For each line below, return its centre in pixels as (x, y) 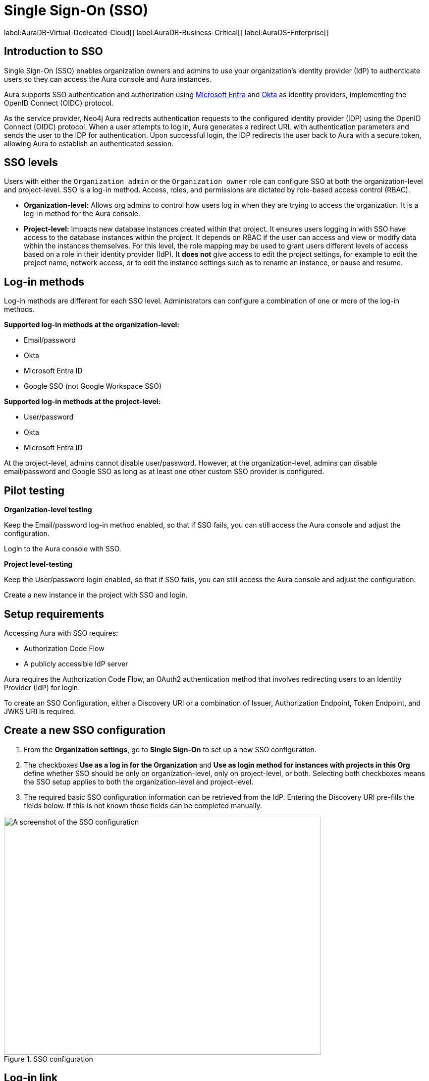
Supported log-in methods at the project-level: (82, 402)
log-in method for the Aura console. (82, 214)
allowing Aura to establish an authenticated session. (89, 143)
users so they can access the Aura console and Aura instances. (108, 79)
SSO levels (31, 163)
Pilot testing (34, 490)
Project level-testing (38, 564)
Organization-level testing (48, 510)
